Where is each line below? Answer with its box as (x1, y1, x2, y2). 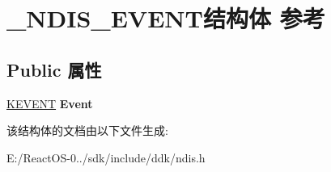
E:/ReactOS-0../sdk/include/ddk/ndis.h (6, 149, 206, 166)
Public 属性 (6, 57, 102, 82)
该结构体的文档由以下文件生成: (6, 122, 168, 139)
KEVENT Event (6, 94, 93, 111)
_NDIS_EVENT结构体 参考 (6, 2, 325, 35)
